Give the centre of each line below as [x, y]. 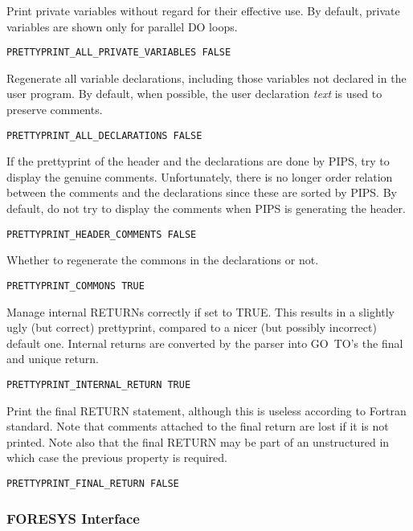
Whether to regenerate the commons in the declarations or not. [163, 260]
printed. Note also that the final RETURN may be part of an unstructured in [198, 441]
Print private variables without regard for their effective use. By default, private [203, 10]
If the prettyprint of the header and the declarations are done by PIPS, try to [198, 161]
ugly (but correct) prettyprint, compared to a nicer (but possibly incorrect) [192, 327]
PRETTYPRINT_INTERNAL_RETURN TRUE [99, 384]
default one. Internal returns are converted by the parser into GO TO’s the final [205, 343]
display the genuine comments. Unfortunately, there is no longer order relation [200, 176]
